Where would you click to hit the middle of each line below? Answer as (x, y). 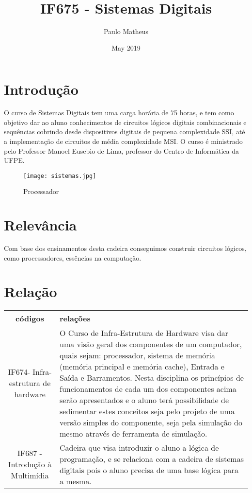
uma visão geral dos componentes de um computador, (151, 344)
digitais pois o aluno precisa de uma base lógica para (149, 470)
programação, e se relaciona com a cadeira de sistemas (152, 458)
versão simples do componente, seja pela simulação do (151, 422)
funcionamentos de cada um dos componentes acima (148, 388)
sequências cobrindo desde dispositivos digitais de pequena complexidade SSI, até (125, 132)
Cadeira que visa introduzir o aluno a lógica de (139, 447)
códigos (30, 318)
